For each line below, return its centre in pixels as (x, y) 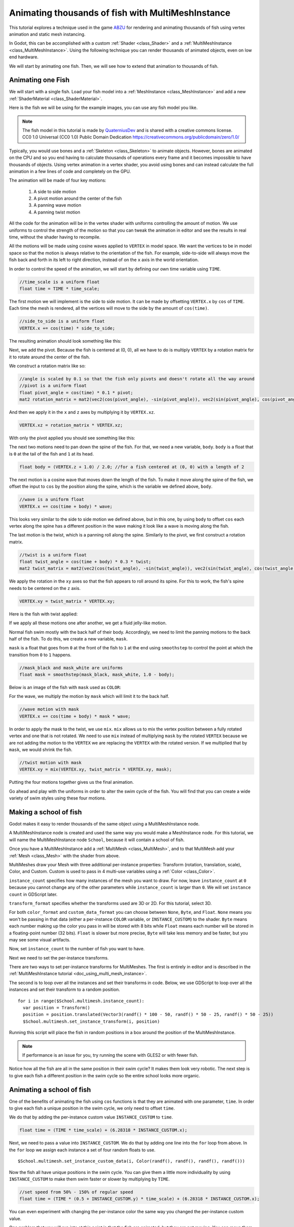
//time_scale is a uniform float (60, 282)
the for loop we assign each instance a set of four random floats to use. (82, 1150)
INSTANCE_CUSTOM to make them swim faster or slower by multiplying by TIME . (89, 1179)
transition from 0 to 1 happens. (40, 655)
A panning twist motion (57, 212)
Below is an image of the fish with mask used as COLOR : (65, 688)
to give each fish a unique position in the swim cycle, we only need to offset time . (92, 1108)
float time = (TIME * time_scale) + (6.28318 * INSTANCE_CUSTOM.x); (103, 1130)
